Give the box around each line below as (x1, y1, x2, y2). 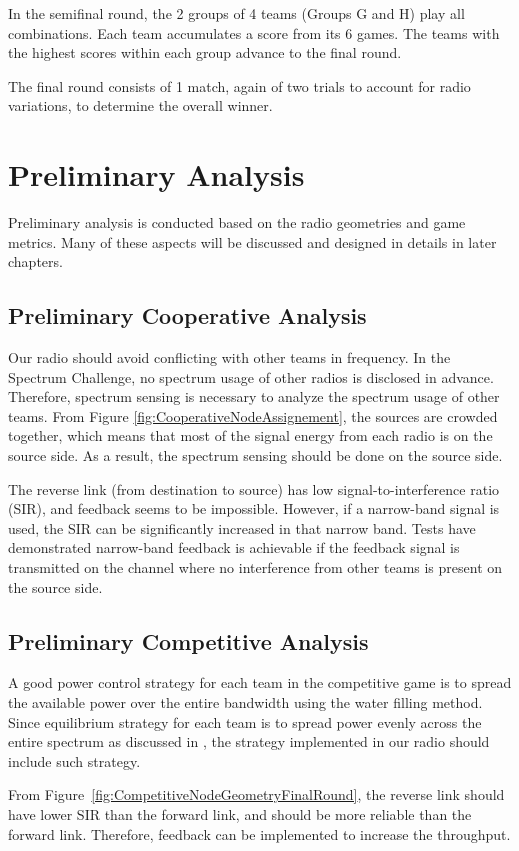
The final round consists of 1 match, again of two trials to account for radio (8, 75, 471, 96)
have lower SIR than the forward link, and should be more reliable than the (8, 803, 472, 824)
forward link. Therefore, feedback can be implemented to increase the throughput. (8, 823, 511, 844)
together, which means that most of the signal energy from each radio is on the (8, 425, 493, 446)
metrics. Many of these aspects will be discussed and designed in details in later (8, 231, 497, 252)
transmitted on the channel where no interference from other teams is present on (8, 557, 503, 578)
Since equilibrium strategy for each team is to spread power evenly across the (8, 711, 482, 732)
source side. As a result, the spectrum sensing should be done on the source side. (8, 445, 503, 466)
